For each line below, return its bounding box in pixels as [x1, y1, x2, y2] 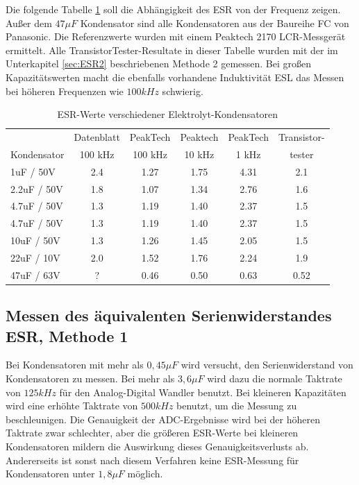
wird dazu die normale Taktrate [207, 371, 342, 386]
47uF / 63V [10, 267, 60, 282]
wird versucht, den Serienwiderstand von [181, 357, 353, 372]
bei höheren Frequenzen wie [6, 83, 124, 98]
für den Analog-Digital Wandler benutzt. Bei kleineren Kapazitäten [59, 384, 347, 399]
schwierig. [162, 83, 203, 98]
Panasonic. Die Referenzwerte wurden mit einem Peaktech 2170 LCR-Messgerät [6, 29, 346, 44]
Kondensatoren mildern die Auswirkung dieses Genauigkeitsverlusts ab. [6, 439, 309, 453]
